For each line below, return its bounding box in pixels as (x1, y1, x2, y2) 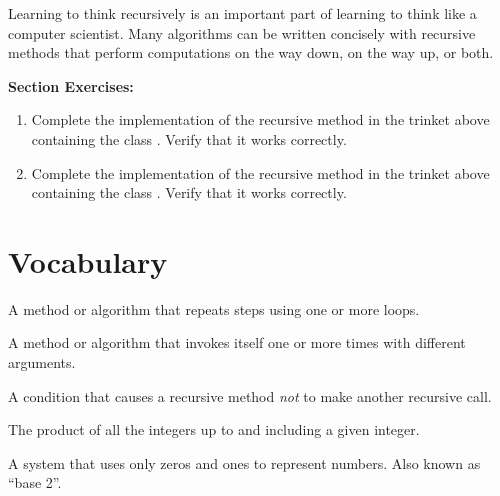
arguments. (8, 352, 76, 373)
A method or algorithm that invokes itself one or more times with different (8, 332, 466, 353)
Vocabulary (8, 240, 168, 281)
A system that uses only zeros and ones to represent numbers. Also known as (8, 452, 481, 473)
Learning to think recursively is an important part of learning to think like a (8, 3, 477, 23)
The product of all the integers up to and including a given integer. (8, 419, 420, 440)
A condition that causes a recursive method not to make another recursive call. (8, 385, 492, 406)
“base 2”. (8, 472, 62, 493)
